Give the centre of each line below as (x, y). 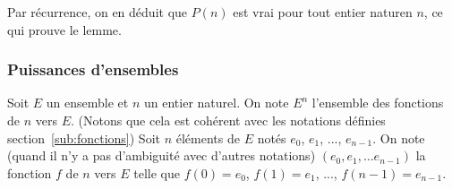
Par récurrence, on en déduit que (98, 12)
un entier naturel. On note (216, 103)
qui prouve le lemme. (64, 29)
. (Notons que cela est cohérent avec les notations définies (228, 120)
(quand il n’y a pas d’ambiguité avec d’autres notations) (162, 155)
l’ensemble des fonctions (378, 103)
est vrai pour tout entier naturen (323, 12)
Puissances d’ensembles (93, 69)
